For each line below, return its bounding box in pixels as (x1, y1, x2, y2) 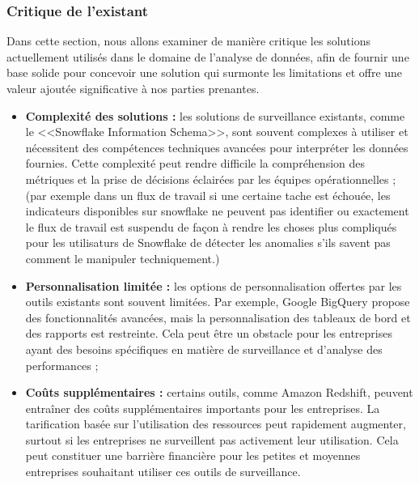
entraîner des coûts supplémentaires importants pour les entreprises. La (25, 399, 380, 416)
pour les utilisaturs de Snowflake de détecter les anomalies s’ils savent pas (25, 234, 391, 251)
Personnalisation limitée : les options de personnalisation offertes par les (25, 277, 402, 294)
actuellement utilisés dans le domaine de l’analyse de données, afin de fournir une (6, 48, 409, 65)
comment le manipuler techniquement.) (25, 249, 220, 266)
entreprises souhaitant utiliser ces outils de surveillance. (25, 463, 301, 480)
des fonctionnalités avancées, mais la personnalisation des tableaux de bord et (25, 308, 411, 325)
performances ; (25, 356, 99, 373)
